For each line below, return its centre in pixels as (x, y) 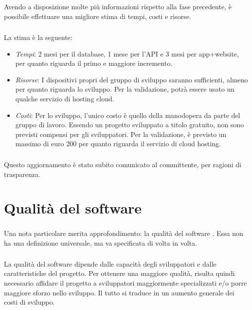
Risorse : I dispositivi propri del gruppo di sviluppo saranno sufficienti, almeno (132, 79)
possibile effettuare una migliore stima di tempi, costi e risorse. (98, 16)
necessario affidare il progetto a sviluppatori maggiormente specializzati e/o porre (126, 282)
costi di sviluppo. (29, 302)
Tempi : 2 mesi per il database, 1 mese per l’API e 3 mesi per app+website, (127, 53)
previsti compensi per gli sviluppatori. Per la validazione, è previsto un (121, 134)
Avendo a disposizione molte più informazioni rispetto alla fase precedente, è (118, 7)
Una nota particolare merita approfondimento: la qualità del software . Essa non (124, 233)
